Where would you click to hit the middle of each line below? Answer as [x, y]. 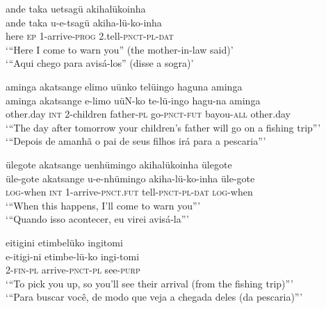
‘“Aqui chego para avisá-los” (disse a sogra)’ [100, 63]
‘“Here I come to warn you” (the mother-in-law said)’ [120, 49]
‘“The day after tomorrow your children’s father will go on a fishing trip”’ [163, 127]
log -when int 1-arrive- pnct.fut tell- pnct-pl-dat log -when [129, 192]
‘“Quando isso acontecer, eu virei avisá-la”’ [97, 219]
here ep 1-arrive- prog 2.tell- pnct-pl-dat [90, 36]
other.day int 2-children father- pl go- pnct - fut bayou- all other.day [148, 114]
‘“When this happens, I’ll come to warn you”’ [103, 205]
